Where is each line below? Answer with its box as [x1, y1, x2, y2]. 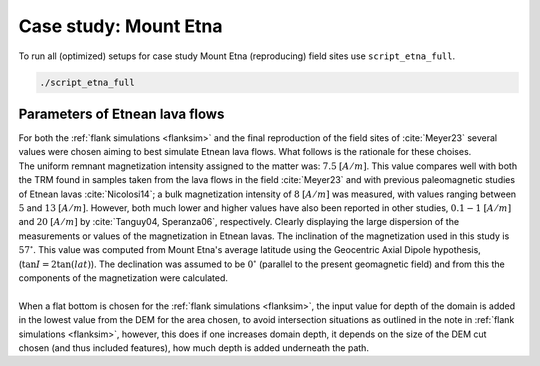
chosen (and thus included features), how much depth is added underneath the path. [18, 341, 370, 354]
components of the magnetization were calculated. [18, 271, 229, 284]
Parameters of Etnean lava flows [18, 105, 225, 122]
